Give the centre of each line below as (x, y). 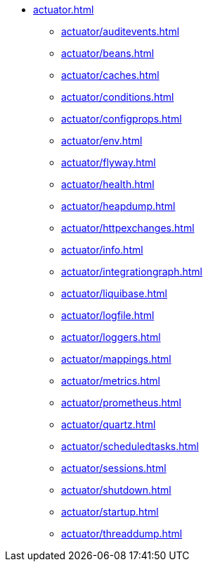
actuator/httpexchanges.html (128, 228)
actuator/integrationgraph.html (132, 272)
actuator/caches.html (110, 75)
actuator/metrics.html (111, 381)
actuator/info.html (102, 250)
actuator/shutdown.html (116, 490)
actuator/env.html (102, 141)
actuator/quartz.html (109, 424)
